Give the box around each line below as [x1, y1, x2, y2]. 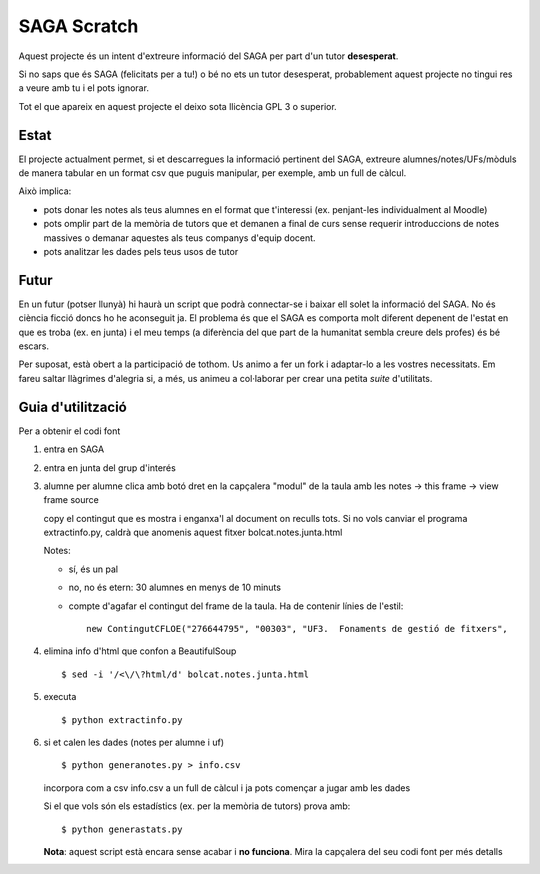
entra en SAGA [43, 443, 105, 455]
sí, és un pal [68, 563, 119, 575]
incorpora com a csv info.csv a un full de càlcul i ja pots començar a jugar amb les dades [43, 781, 411, 794]
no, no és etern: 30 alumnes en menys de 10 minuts [68, 581, 282, 594]
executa [43, 691, 77, 703]
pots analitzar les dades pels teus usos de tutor [43, 245, 239, 257]
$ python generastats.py [61, 823, 183, 835]
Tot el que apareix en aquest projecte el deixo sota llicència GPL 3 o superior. [18, 100, 337, 112]
